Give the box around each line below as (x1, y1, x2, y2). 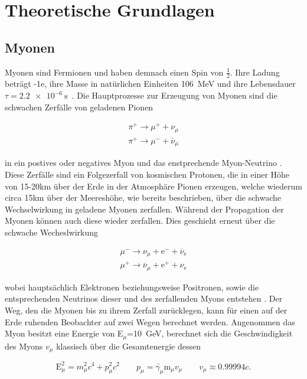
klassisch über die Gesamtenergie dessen (56, 339, 201, 352)
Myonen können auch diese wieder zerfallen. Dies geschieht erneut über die (5, 214, 275, 227)
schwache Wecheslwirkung (5, 226, 99, 238)
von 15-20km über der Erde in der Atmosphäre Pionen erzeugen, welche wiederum (5, 179, 302, 192)
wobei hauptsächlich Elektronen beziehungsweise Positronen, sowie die (5, 280, 259, 293)
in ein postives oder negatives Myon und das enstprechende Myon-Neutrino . (5, 156, 282, 169)
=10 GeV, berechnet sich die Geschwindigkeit (127, 327, 293, 339)
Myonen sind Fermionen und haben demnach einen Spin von (5, 66, 224, 78)
